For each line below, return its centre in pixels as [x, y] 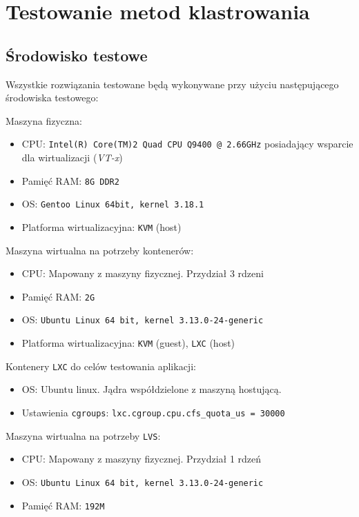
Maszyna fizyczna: [44, 120]
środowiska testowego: [52, 98]
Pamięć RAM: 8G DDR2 [70, 180]
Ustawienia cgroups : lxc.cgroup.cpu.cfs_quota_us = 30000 [153, 412]
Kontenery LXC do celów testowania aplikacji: [101, 366]
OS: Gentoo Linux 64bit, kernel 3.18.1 [113, 204]
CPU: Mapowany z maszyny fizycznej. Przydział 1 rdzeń [142, 459]
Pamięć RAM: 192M [63, 505]
